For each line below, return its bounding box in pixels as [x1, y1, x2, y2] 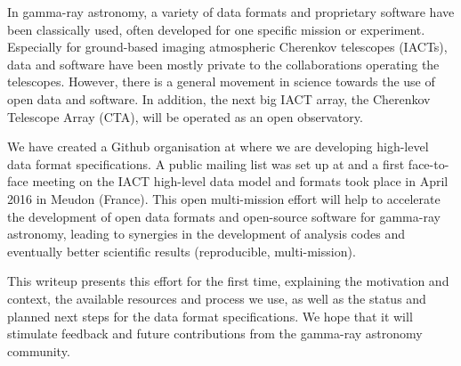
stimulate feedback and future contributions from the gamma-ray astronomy [7, 324, 423, 343]
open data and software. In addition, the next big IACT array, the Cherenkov [7, 89, 431, 108]
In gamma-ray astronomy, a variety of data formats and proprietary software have [7, 3, 455, 20]
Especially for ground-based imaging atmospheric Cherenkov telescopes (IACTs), [7, 37, 448, 56]
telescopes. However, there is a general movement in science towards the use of [7, 72, 435, 91]
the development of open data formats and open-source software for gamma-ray [7, 207, 441, 225]
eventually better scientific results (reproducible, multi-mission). [7, 241, 356, 260]
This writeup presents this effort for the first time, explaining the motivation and [7, 272, 449, 290]
